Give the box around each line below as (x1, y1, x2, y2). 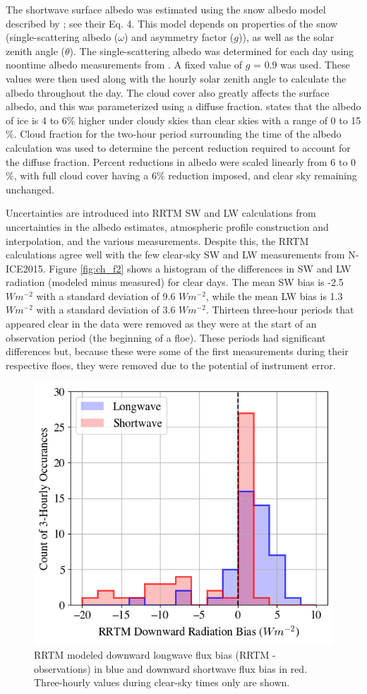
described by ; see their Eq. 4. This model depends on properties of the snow (6, 16, 338, 30)
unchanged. (6, 181, 54, 196)
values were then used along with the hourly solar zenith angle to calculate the (6, 71, 347, 85)
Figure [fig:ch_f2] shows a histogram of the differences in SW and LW (49, 261, 351, 275)
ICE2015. (6, 261, 46, 275)
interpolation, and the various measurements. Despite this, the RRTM (6, 233, 309, 248)
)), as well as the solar (238, 30, 335, 44)
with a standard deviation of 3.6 (36, 302, 176, 317)
